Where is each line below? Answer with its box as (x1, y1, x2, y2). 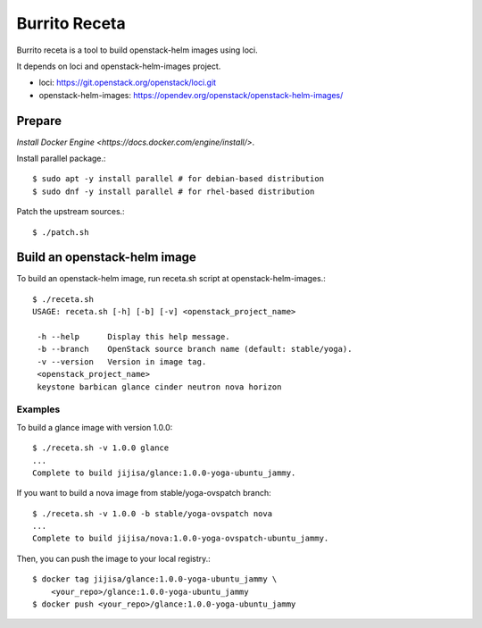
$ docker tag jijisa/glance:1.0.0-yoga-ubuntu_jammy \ (32, 574, 278, 584)
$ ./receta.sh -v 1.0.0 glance (32, 443, 170, 453)
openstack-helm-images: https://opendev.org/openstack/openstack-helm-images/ (38, 89, 344, 100)
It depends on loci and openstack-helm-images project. (16, 61, 221, 71)
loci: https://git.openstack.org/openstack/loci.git (38, 77, 217, 88)
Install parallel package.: (16, 153, 106, 164)
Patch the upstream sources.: (16, 206, 125, 217)
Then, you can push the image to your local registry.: (16, 553, 212, 564)
